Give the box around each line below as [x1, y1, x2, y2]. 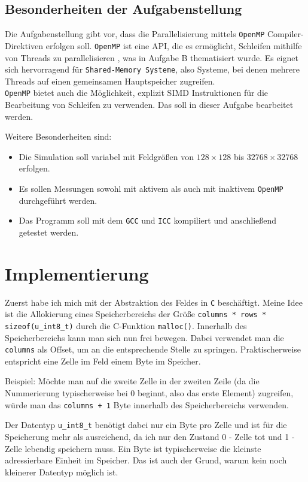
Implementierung [5, 261, 149, 285]
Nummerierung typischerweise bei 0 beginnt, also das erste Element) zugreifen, [5, 387, 294, 399]
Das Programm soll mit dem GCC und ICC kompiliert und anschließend [19, 214, 277, 227]
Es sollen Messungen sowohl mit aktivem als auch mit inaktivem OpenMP [19, 182, 283, 194]
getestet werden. [19, 225, 79, 238]
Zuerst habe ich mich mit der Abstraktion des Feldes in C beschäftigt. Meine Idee [5, 296, 303, 308]
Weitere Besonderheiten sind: [5, 130, 112, 143]
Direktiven [5, 39, 44, 52]
